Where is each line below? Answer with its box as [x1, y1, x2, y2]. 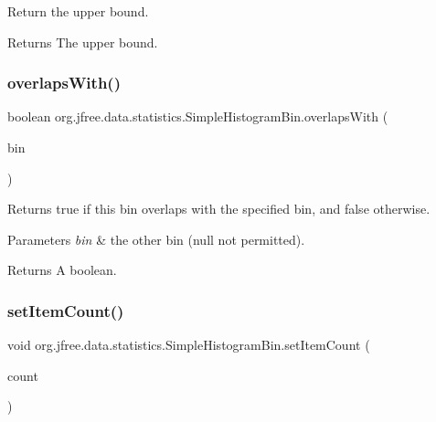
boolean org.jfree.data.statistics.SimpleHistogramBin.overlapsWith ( [7, 107, 388, 126]
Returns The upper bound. [7, 32, 158, 51]
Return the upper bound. [7, 2, 149, 20]
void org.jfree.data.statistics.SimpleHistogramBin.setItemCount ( [7, 335, 370, 354]
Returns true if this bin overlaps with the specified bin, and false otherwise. [7, 199, 431, 218]
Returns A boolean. [7, 260, 117, 280]
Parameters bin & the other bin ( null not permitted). [7, 229, 305, 248]
